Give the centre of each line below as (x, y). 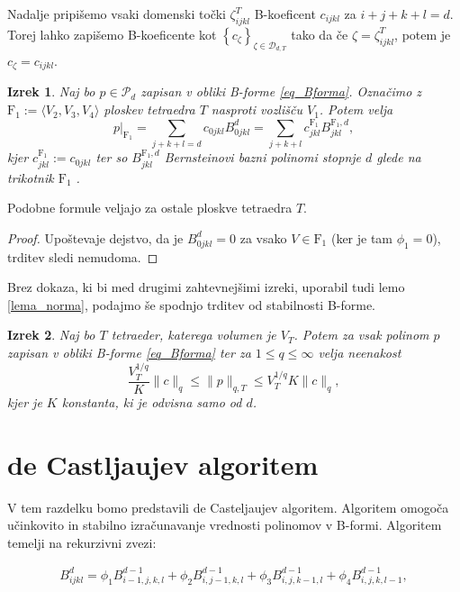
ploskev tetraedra (149, 109)
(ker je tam (362, 237)
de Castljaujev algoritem (163, 464)
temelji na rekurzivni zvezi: (82, 542)
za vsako (263, 237)
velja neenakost (360, 352)
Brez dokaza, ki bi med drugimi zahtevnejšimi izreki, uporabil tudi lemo (206, 287)
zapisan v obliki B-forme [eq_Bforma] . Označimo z (281, 91)
